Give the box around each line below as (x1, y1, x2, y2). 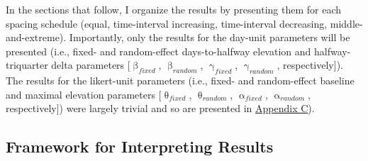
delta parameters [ (51, 57, 130, 72)
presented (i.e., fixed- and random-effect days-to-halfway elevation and (6, 43, 311, 58)
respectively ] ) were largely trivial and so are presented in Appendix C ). (6, 101, 315, 116)
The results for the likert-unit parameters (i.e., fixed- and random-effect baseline (6, 73, 355, 88)
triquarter (6, 57, 48, 72)
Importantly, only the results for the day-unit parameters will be (69, 30, 350, 45)
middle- (330, 16, 363, 30)
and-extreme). (6, 30, 67, 45)
